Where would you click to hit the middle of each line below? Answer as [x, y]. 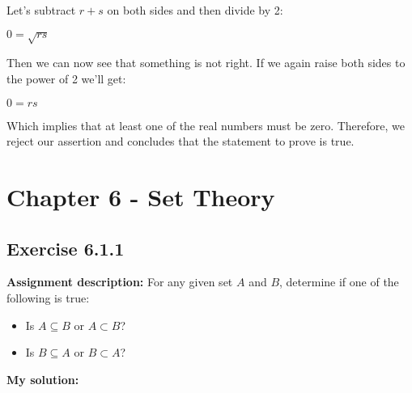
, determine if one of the [339, 282]
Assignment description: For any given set [120, 282]
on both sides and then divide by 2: [195, 10]
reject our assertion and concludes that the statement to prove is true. [181, 141]
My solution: [43, 379]
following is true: [48, 297]
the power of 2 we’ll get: [66, 78]
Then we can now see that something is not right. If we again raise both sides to [206, 63]
